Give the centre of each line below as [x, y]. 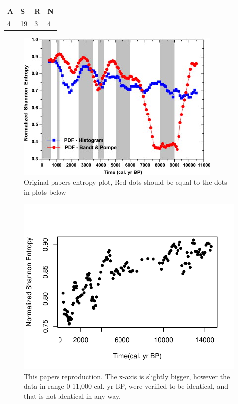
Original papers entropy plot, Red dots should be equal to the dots [125, 182]
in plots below [45, 192]
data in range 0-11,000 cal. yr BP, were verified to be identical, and [126, 386]
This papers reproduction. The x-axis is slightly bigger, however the [127, 376]
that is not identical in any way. [72, 395]
